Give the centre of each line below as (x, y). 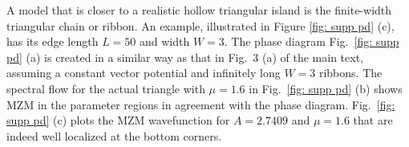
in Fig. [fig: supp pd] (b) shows (326, 88)
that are (373, 120)
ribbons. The (350, 73)
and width (165, 41)
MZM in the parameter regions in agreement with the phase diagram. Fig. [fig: (201, 104)
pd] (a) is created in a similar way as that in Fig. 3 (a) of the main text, (185, 57)
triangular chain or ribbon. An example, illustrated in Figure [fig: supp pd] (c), (200, 25)
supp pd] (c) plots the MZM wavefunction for (118, 120)
